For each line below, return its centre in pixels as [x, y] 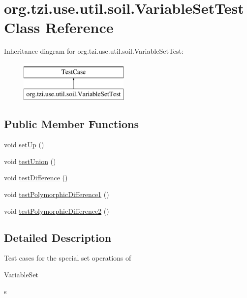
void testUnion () [30, 161]
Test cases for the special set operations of [68, 258]
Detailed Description [58, 237]
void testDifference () [36, 178]
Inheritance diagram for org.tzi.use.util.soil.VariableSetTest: [94, 51]
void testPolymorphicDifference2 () [57, 211]
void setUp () [24, 145]
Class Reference [59, 27]
